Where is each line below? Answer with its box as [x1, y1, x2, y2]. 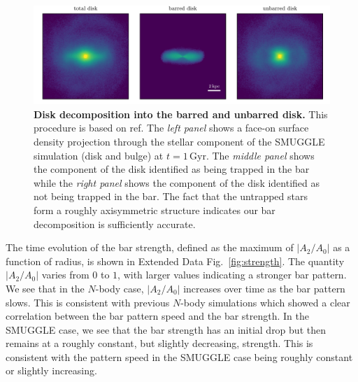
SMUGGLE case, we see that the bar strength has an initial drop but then [6, 322, 326, 337]
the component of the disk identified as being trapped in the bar [34, 162, 310, 176]
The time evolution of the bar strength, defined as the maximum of [6, 240, 294, 255]
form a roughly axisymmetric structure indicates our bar [34, 202, 275, 217]
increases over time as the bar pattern [183, 281, 345, 295]
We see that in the [6, 281, 85, 295]
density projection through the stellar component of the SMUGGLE [34, 134, 325, 148]
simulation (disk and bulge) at [34, 148, 164, 162]
